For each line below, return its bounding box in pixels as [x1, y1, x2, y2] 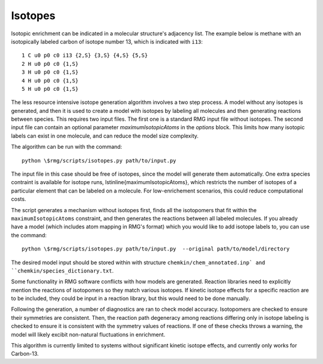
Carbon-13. [11, 350, 39, 357]
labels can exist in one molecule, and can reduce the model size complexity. [11, 132, 199, 139]
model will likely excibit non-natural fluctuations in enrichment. [11, 331, 166, 338]
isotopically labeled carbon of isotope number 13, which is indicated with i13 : [11, 38, 203, 45]
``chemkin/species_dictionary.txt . [11, 267, 114, 274]
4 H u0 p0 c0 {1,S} [22, 77, 79, 84]
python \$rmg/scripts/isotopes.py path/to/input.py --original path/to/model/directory [22, 246, 290, 252]
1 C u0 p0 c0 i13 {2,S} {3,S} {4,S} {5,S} [22, 52, 148, 59]
